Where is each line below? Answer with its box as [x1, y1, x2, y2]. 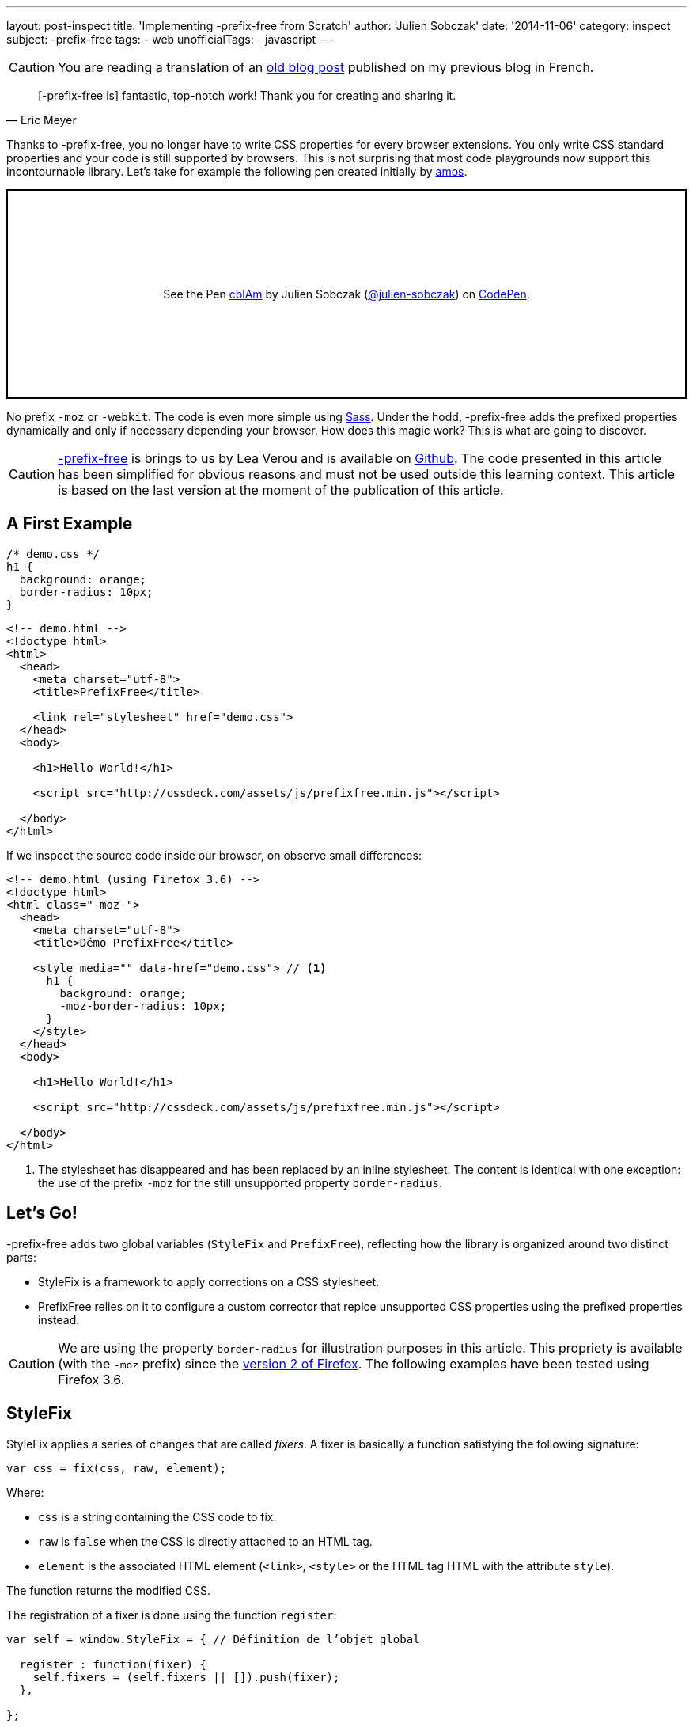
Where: [6, 1485, 44, 1499]
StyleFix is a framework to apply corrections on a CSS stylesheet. [38, 1274, 380, 1289]
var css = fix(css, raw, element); [6, 1461, 227, 1475]
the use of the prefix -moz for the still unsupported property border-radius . [38, 1175, 443, 1190]
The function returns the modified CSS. [6, 1583, 210, 1597]
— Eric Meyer [6, 113, 77, 127]
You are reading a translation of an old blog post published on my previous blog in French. [58, 59, 594, 75]
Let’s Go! [6, 1203, 78, 1224]
